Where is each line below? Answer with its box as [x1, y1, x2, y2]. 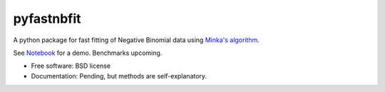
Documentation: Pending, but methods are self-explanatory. [31, 71, 207, 80]
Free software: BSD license [31, 61, 111, 71]
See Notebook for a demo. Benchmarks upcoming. [13, 48, 163, 57]
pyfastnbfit [13, 11, 81, 26]
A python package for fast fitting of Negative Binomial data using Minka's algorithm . [13, 36, 260, 44]
